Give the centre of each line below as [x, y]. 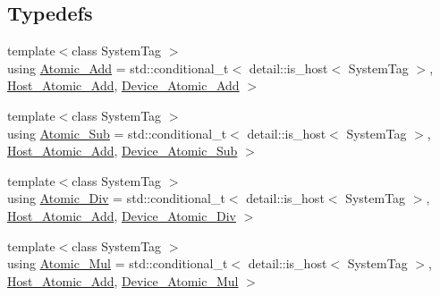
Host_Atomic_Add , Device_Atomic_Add [123, 85]
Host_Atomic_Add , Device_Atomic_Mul [123, 280]
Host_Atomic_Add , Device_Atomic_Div [122, 215]
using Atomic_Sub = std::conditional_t [117, 133]
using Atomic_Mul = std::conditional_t [118, 263]
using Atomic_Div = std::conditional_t [116, 198]
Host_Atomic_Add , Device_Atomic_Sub [123, 151]
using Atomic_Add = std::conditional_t [118, 68]
